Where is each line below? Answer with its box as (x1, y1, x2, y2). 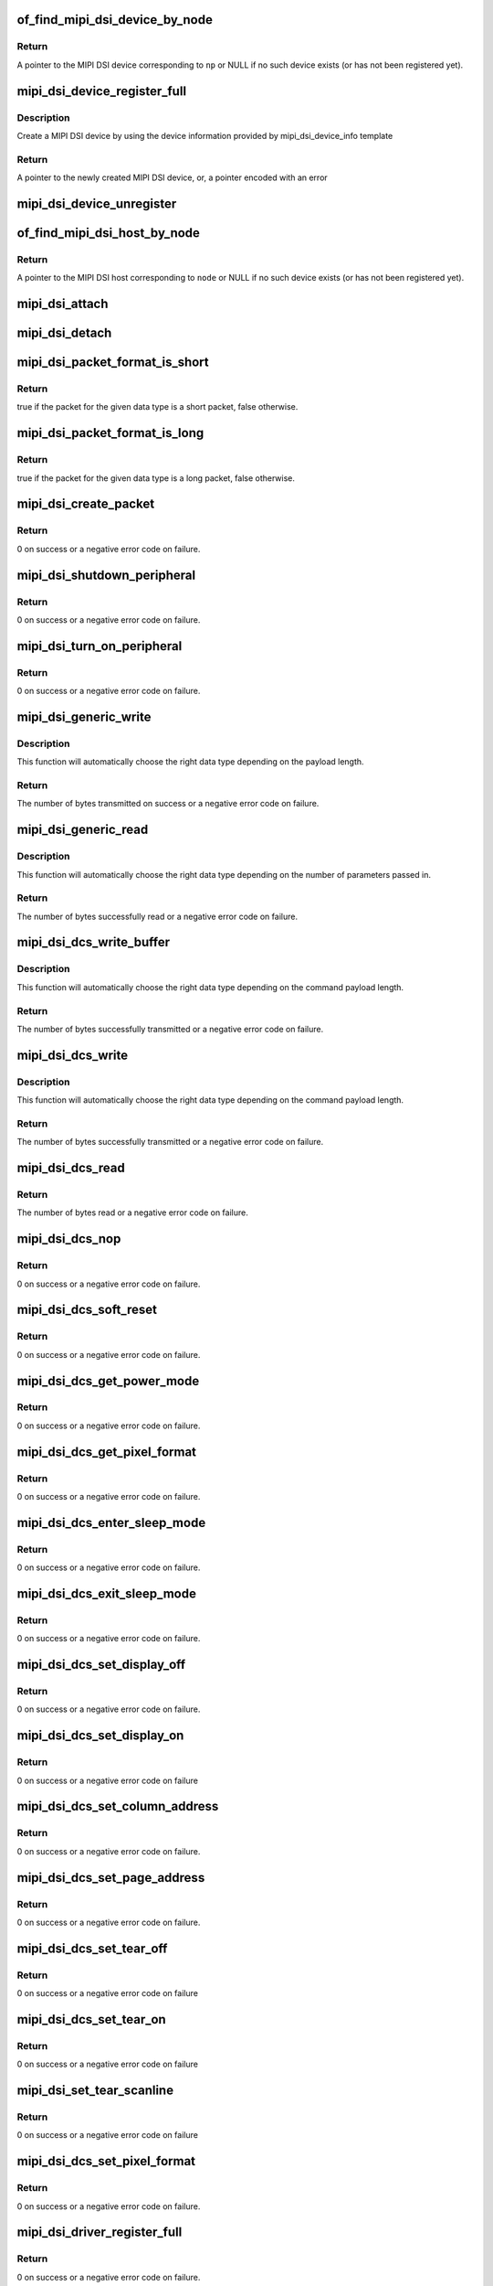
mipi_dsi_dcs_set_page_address (16, 1870, 205, 1885)
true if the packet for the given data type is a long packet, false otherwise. (16, 472, 296, 484)
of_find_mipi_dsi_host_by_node (16, 225, 201, 240)
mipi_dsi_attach (16, 296, 109, 312)
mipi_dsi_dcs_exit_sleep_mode (16, 1586, 196, 1601)
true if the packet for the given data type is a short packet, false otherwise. (16, 401, 299, 412)
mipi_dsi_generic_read (16, 822, 149, 838)
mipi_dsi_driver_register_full (16, 2225, 183, 2240)
